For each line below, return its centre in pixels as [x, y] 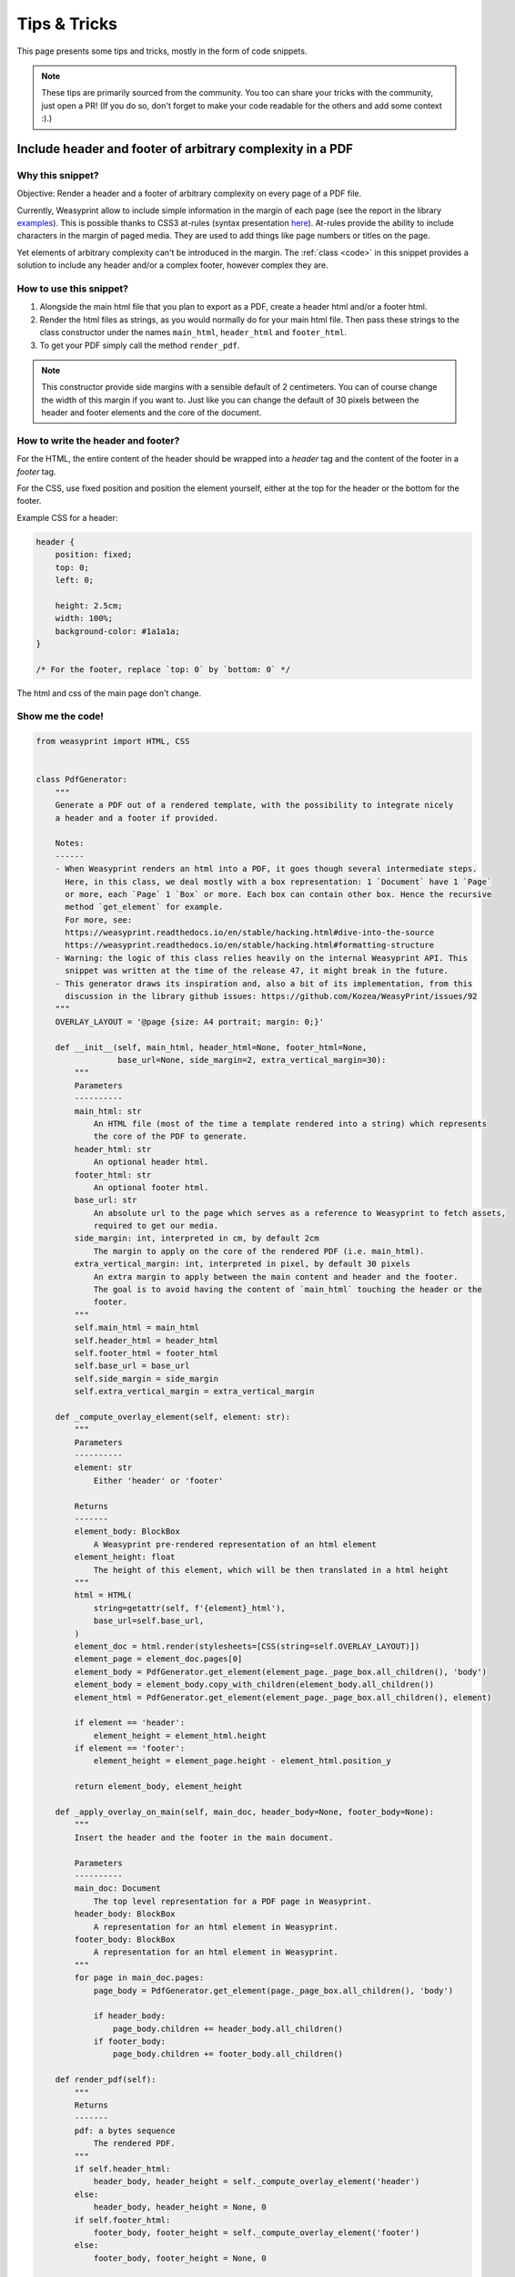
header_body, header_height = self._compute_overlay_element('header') [257, 2182]
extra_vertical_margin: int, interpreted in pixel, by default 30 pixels [242, 1264]
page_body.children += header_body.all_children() [228, 2028]
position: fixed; [94, 555]
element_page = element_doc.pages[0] [158, 1659]
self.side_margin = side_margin [146, 1378]
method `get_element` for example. [144, 907]
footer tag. [36, 471]
